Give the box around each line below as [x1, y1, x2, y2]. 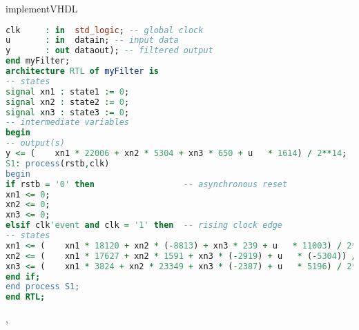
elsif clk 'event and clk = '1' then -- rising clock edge [6, 220, 282, 231]
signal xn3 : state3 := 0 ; [6, 107, 130, 117]
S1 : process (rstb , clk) [6, 158, 110, 168]
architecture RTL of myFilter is [6, 66, 159, 77]
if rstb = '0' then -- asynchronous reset [6, 179, 288, 189]
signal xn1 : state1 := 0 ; [6, 86, 130, 97]
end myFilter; [6, 56, 70, 66]
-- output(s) [6, 138, 65, 148]
